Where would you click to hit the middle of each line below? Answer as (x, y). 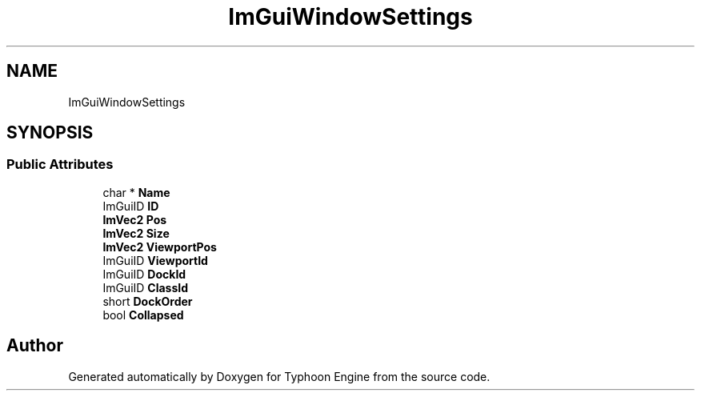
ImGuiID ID (131, 206)
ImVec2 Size (136, 233)
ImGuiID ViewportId (155, 260)
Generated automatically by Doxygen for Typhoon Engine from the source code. (279, 376)
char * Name (136, 192)
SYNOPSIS (50, 133)
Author (35, 346)
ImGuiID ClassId (146, 287)
